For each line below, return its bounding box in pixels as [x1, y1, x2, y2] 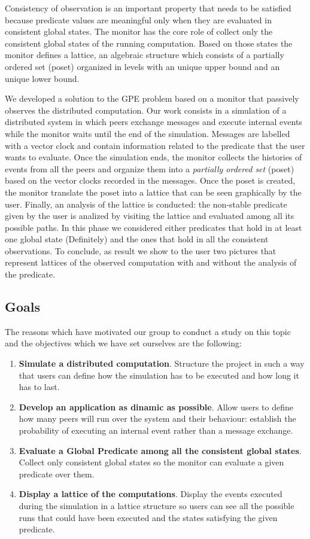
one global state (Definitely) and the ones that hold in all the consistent [5, 233, 269, 245]
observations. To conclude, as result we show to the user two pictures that [5, 244, 276, 257]
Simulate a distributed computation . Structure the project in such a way [19, 357, 305, 370]
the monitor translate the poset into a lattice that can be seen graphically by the [5, 185, 302, 198]
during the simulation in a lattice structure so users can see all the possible [19, 499, 294, 511]
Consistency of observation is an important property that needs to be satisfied [5, 2, 291, 14]
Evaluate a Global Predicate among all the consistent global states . [19, 444, 302, 456]
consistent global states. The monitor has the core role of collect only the [5, 25, 273, 38]
